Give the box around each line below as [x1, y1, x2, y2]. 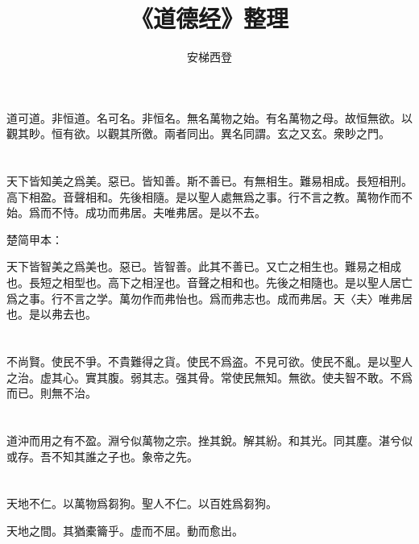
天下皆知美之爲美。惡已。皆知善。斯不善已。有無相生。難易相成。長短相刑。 [6, 172, 413, 189]
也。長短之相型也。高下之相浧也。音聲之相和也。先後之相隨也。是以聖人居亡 [6, 274, 413, 291]
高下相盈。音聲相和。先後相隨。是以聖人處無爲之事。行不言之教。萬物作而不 [6, 188, 413, 205]
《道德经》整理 [130, 2, 288, 35]
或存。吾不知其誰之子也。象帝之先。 [6, 447, 198, 464]
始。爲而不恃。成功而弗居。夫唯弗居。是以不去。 [6, 204, 266, 221]
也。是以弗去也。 [6, 305, 97, 322]
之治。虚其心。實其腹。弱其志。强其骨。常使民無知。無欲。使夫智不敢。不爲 [6, 368, 413, 385]
